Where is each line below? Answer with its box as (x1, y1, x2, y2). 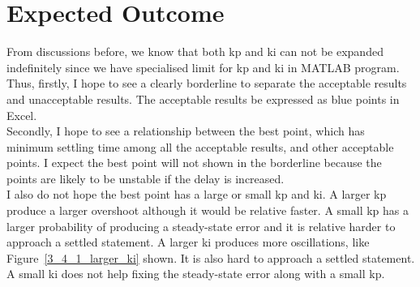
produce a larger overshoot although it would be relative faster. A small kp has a (6, 202, 409, 219)
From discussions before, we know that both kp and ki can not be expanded (6, 43, 384, 60)
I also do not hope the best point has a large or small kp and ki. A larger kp (6, 186, 387, 203)
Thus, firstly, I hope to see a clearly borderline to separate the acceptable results (6, 75, 407, 92)
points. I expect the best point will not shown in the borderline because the (6, 154, 382, 171)
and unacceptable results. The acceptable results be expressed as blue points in (6, 90, 400, 107)
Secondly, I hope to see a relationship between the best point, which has (6, 122, 365, 139)
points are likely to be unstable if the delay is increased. (6, 169, 285, 186)
